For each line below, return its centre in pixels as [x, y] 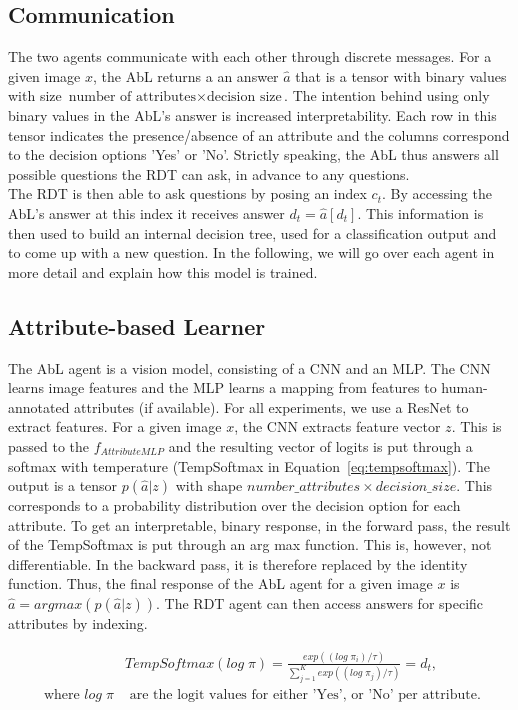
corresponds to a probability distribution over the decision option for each [234, 505]
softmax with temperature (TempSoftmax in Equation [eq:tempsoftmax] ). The [249, 465]
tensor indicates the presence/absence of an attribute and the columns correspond [259, 134]
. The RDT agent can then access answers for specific [320, 603]
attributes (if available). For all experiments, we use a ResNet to [271, 406]
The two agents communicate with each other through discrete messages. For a [250, 56]
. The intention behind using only [387, 95]
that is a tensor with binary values [401, 75]
